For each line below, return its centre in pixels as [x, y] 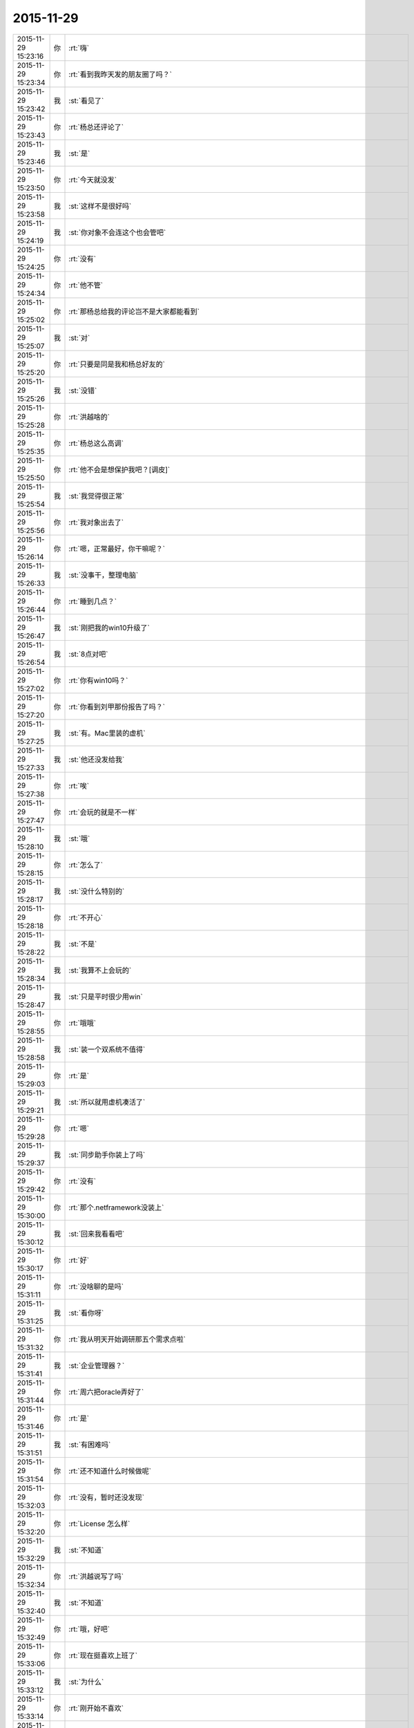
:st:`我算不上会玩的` [100, 970]
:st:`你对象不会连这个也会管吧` [117, 232]
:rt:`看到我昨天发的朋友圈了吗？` [120, 74]
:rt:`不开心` [86, 917]
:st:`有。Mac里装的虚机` [107, 733]
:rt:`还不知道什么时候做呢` [110, 1471]
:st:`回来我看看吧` [97, 1234]
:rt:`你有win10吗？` [98, 680]
